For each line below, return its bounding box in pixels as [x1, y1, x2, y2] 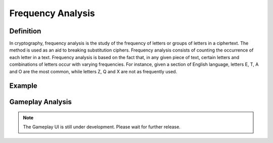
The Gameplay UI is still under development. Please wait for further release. [23, 124, 180, 130]
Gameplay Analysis [9, 98, 72, 106]
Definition [9, 27, 41, 35]
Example [9, 81, 37, 90]
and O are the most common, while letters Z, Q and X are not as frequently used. [9, 68, 177, 74]
